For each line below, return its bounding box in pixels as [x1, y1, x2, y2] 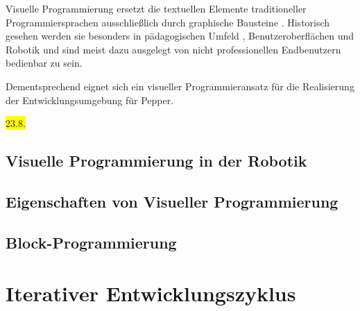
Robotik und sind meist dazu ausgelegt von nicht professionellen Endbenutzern [6, 42, 341, 56]
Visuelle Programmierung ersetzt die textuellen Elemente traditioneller [6, 1, 307, 15]
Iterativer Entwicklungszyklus [6, 279, 296, 308]
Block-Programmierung [6, 231, 177, 253]
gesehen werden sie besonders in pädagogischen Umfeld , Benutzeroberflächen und [6, 28, 354, 43]
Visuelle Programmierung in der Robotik [6, 150, 307, 171]
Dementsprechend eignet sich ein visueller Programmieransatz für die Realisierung [6, 78, 354, 93]
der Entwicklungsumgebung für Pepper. [6, 92, 174, 107]
